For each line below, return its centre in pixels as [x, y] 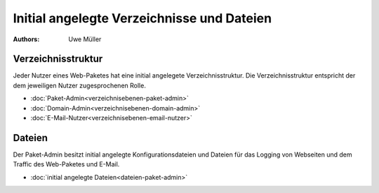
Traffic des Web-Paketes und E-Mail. [66, 164]
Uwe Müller [85, 39]
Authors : [26, 39]
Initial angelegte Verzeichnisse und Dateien [142, 18]
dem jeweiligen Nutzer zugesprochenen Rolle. [80, 85]
